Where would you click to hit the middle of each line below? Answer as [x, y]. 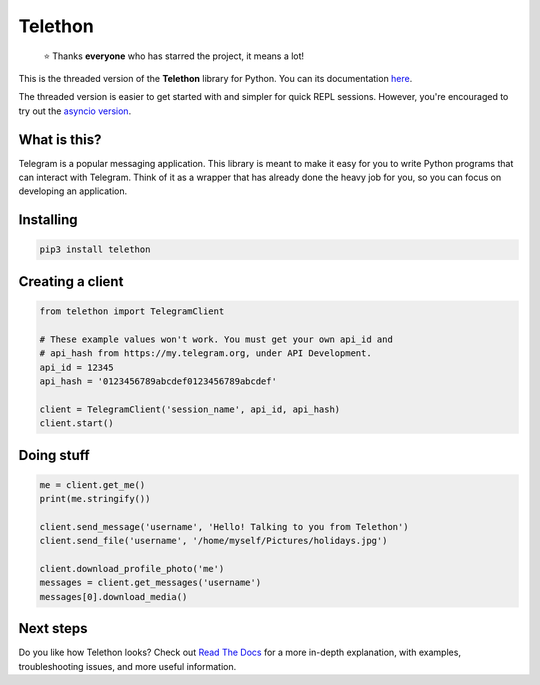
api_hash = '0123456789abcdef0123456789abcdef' [158, 381]
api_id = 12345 [76, 367]
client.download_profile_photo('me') [132, 569]
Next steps [53, 628]
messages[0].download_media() [113, 596]
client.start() [76, 423]
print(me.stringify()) [95, 499]
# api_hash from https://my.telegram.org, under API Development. [205, 353]
